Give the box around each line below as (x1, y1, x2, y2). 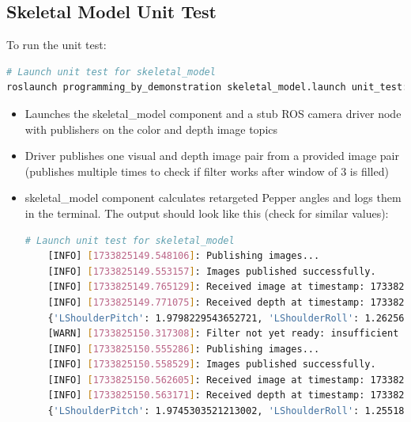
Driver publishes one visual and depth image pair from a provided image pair (25, 147, 399, 164)
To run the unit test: (6, 36, 107, 53)
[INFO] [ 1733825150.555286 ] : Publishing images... (47, 343, 320, 355)
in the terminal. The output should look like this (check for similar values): (25, 204, 389, 221)
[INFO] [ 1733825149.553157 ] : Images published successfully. (47, 265, 376, 277)
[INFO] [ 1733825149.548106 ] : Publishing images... (47, 250, 320, 262)
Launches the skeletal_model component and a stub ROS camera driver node (25, 105, 402, 121)
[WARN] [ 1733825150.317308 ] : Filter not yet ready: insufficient (47, 328, 399, 340)
